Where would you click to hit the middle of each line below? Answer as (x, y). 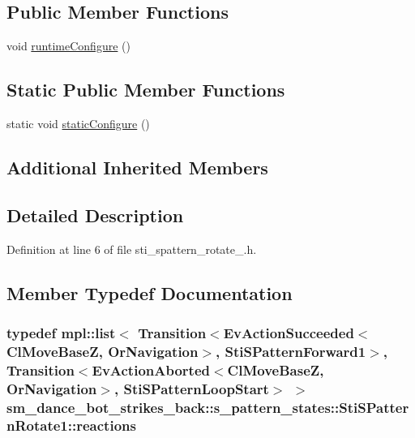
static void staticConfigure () (78, 123)
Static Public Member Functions (146, 90)
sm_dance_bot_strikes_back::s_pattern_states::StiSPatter (208, 407)
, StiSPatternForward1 (291, 351)
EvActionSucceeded (289, 332)
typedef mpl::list (61, 332)
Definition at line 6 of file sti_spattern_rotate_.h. (132, 249)
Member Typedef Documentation (150, 292)
